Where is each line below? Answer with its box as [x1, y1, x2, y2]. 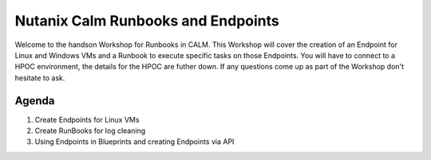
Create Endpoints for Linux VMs [34, 115, 140, 124]
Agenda [14, 94, 55, 107]
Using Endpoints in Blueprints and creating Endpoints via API [34, 137, 235, 146]
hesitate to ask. [14, 72, 65, 83]
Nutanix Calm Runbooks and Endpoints [14, 12, 279, 29]
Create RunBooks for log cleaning [34, 126, 146, 135]
